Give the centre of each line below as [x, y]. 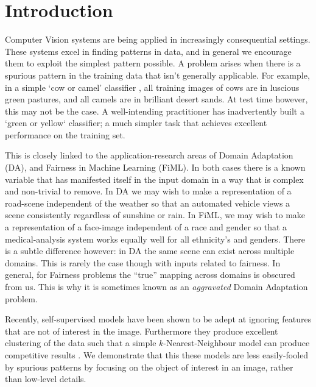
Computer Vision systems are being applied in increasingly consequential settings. [158, 39]
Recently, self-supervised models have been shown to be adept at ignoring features [158, 319]
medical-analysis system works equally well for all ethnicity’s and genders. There [155, 239]
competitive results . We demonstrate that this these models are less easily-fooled [157, 354]
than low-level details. [46, 379]
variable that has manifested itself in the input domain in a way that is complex [154, 179]
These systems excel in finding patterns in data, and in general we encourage [148, 51]
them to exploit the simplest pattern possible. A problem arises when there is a [153, 63]
